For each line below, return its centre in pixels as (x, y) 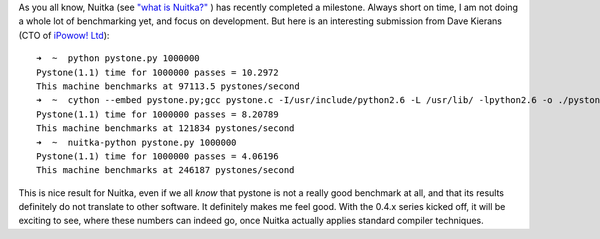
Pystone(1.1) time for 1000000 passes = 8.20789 (157, 114)
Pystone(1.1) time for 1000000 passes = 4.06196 (157, 156)
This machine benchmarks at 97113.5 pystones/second (168, 86)
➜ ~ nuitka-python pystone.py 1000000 (136, 142)
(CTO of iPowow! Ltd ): (64, 35)
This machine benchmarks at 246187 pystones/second (165, 170)
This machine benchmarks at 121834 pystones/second (165, 128)
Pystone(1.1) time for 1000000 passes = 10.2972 (157, 72)
